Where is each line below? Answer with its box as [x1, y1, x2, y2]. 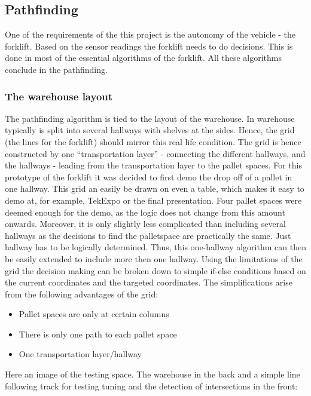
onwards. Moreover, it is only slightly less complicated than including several [5, 217, 286, 230]
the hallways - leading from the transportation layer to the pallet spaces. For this [5, 159, 302, 171]
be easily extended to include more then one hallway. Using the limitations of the [5, 252, 303, 265]
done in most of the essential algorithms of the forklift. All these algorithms [5, 51, 282, 64]
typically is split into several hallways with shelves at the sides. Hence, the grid [5, 124, 295, 136]
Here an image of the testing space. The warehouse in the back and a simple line [5, 368, 300, 380]
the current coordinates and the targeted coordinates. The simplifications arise [5, 276, 292, 288]
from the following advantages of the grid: [5, 287, 158, 300]
